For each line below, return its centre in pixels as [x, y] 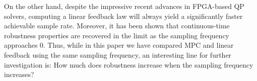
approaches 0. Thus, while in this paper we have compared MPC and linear [119, 45]
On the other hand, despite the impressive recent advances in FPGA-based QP [124, 6]
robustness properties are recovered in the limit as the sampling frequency [117, 35]
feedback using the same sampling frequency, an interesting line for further [118, 54]
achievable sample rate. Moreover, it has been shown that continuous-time [117, 26]
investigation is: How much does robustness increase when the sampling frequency [129, 64]
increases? [19, 74]
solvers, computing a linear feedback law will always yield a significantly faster [123, 16]
